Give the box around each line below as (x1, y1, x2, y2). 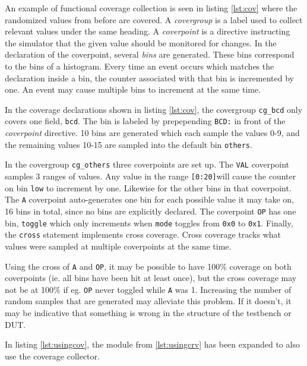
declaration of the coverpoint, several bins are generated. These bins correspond (5, 48, 295, 61)
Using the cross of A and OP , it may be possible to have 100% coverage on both (5, 260, 292, 272)
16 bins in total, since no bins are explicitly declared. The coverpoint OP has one (5, 204, 296, 217)
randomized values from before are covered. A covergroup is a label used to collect (5, 13, 303, 26)
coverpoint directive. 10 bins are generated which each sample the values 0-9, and (5, 127, 300, 139)
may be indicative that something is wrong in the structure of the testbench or (5, 307, 292, 318)
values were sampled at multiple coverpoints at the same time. (5, 239, 232, 252)
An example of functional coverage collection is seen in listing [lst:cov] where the (5, 2, 297, 14)
